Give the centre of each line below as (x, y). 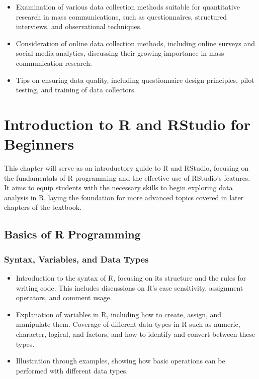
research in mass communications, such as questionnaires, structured (121, 16)
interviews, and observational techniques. (79, 26)
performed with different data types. (72, 370)
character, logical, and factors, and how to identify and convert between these (136, 334)
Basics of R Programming (72, 234)
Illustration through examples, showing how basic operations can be (120, 361)
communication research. (54, 62)
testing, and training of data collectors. (76, 90)
